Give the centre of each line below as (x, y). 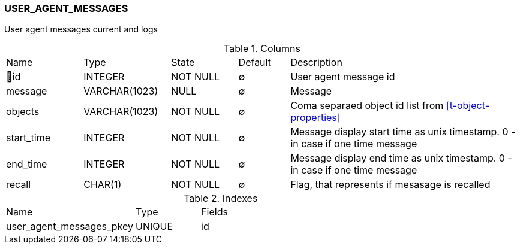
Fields (214, 212)
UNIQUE (154, 227)
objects (23, 112)
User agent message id (343, 77)
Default (255, 63)
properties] (315, 118)
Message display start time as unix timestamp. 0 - (403, 132)
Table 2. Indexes (221, 198)
